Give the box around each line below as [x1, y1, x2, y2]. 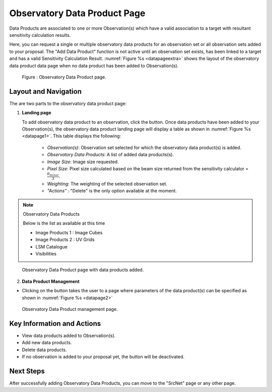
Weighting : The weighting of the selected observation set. [47, 180, 168, 186]
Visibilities [35, 251, 57, 257]
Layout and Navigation [9, 87, 82, 96]
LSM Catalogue [35, 243, 67, 249]
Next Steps [9, 367, 45, 375]
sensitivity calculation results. [9, 32, 71, 38]
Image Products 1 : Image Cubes [35, 229, 103, 235]
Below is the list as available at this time [23, 220, 105, 226]
